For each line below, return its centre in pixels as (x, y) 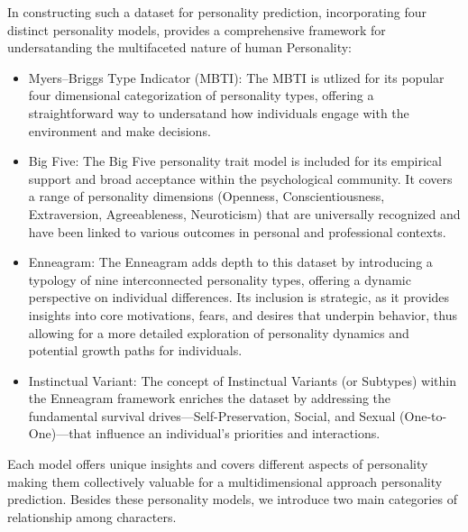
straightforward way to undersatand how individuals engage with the (219, 112)
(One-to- (423, 415)
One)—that (60, 433)
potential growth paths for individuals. (135, 350)
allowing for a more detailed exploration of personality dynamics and (219, 332)
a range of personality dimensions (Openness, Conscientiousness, (206, 196)
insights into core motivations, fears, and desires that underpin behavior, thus (243, 314)
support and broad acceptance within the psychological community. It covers (240, 178)
